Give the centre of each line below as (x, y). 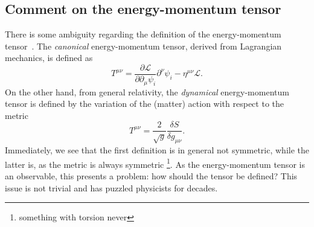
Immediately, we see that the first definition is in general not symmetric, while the (157, 150)
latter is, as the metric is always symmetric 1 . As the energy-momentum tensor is (155, 163)
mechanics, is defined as (49, 58)
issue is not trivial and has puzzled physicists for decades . (111, 187)
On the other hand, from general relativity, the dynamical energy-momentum (147, 91)
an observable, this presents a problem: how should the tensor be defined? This (151, 175)
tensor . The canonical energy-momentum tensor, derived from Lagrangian (143, 46)
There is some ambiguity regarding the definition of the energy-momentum (143, 34)
